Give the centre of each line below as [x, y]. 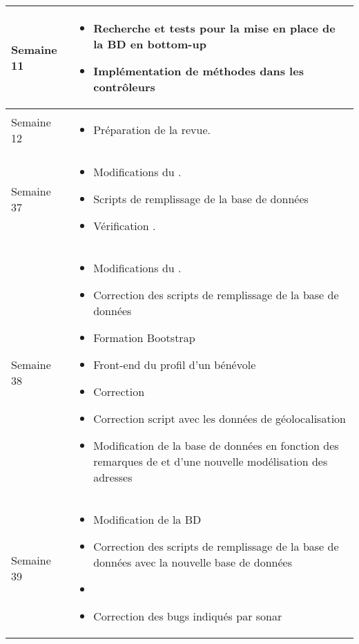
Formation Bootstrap [144, 338]
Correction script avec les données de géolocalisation [220, 418]
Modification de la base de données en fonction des [216, 445]
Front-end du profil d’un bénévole [175, 364]
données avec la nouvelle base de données [193, 562]
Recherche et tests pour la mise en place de [214, 28]
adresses [113, 477]
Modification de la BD [147, 519]
